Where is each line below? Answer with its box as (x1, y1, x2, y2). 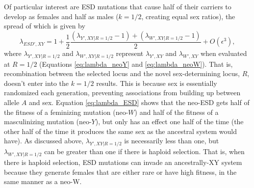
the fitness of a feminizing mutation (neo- (4, 107, 128, 117)
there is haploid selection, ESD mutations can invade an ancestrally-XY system (4, 157, 242, 167)
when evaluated (200, 48, 247, 58)
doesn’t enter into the (4, 78, 69, 88)
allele (4, 97, 20, 107)
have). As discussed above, (4, 135, 84, 146)
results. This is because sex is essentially (96, 78, 217, 88)
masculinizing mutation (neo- (4, 116, 92, 127)
